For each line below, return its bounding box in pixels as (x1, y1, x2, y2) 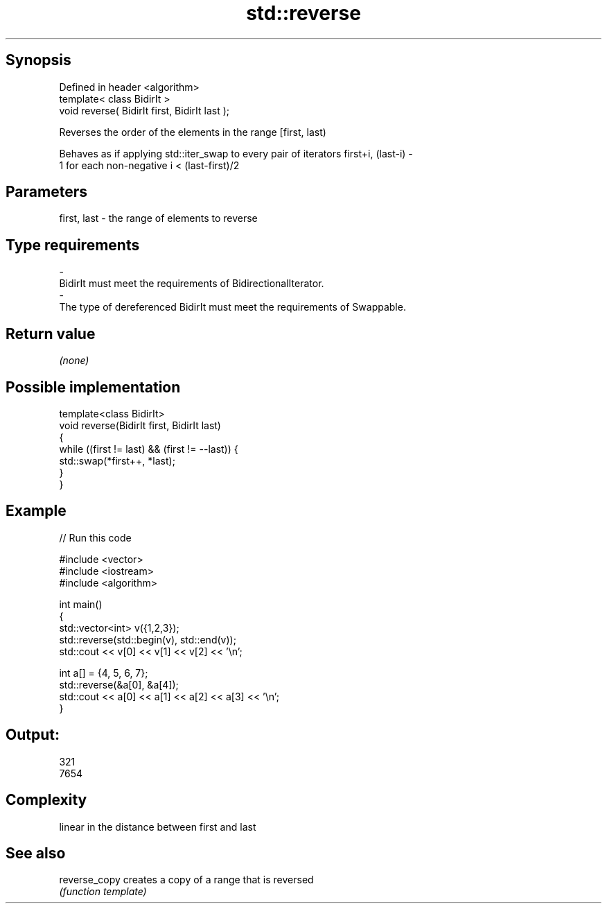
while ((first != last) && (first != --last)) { (59, 442, 238, 455)
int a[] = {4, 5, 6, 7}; (59, 666, 148, 679)
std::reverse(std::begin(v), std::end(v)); (59, 633, 236, 646)
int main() (59, 598, 103, 610)
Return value (6, 324, 96, 343)
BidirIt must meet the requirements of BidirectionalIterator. (59, 277, 324, 290)
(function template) (59, 885, 147, 898)
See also (6, 844, 66, 862)
